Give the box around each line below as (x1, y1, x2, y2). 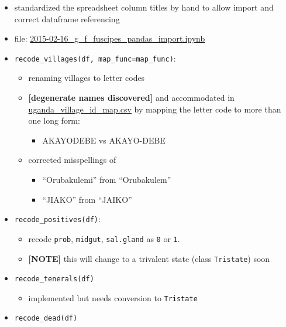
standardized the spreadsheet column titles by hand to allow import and (14, 1, 274, 13)
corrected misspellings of (28, 154, 116, 166)
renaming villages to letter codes (28, 71, 145, 84)
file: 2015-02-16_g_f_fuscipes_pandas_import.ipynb (14, 32, 205, 45)
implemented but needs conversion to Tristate (28, 291, 198, 304)
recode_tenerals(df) (14, 275, 94, 284)
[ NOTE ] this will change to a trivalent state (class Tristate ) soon (28, 252, 270, 264)
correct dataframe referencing (14, 12, 120, 25)
